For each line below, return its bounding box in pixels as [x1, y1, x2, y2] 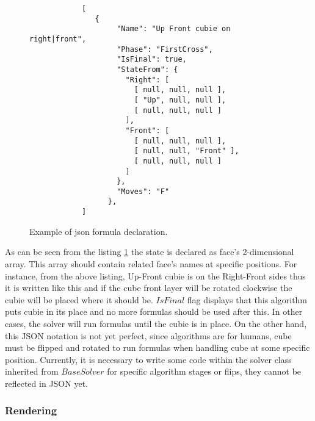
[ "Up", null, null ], [134, 95, 226, 104]
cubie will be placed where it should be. [5, 293, 153, 306]
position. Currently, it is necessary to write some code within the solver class [5, 353, 292, 365]
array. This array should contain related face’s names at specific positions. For [5, 257, 297, 270]
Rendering [5, 403, 57, 418]
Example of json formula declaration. [29, 225, 168, 237]
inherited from [5, 365, 59, 378]
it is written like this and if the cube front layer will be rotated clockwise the [5, 281, 292, 294]
